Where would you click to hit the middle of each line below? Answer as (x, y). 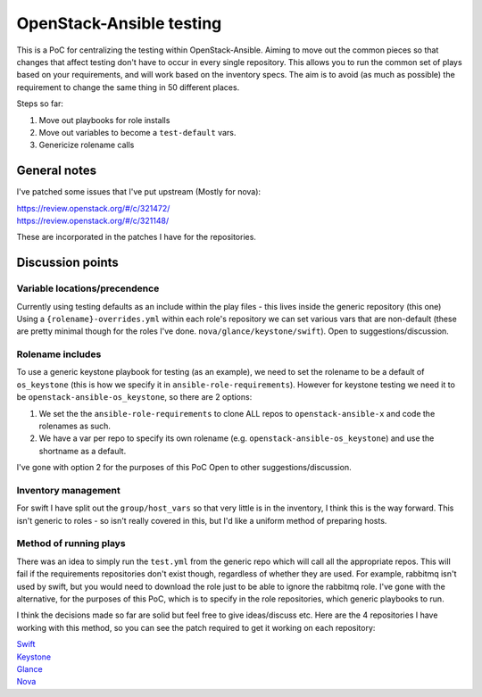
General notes (57, 171)
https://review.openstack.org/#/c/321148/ (93, 220)
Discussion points (68, 263)
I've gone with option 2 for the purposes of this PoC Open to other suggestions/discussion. (184, 468)
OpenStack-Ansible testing (119, 23)
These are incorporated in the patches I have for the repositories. (136, 237)
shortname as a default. (83, 451)
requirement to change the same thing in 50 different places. (128, 87)
